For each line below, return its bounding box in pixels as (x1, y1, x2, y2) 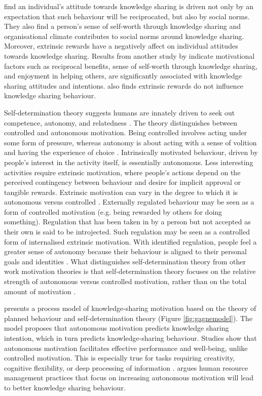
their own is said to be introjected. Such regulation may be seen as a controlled (4, 226, 250, 237)
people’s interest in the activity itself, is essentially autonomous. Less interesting (4, 156, 253, 167)
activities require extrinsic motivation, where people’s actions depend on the (4, 167, 241, 177)
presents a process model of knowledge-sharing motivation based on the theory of (4, 303, 256, 313)
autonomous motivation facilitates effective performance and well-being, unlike (4, 342, 248, 353)
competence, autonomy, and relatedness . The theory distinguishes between (4, 117, 238, 128)
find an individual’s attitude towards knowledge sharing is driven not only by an (4, 1, 254, 11)
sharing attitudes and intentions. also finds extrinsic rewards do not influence (4, 80, 244, 91)
